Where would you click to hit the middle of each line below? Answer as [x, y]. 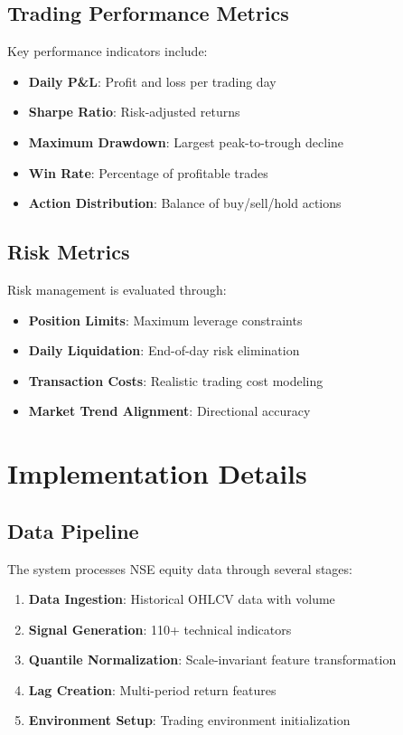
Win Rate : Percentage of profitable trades [148, 172]
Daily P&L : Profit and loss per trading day [152, 81]
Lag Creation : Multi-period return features [152, 689]
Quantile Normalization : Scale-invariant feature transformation [212, 660]
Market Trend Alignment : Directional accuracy [169, 411]
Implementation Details [157, 473]
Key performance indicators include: [108, 51]
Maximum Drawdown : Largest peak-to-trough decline [186, 141]
